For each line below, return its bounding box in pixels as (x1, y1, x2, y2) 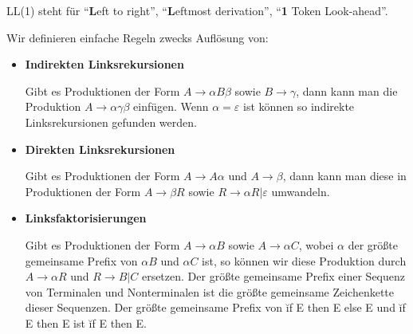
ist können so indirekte (243, 98, 355, 115)
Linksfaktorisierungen (25, 210, 147, 226)
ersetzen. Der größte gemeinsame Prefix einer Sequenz (141, 268, 406, 285)
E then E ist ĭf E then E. (25, 314, 147, 331)
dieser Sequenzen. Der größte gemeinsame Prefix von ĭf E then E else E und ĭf (25, 299, 406, 316)
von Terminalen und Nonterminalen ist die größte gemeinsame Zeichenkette (25, 283, 395, 300)
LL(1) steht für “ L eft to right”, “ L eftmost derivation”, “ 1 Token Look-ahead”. (6, 2, 388, 18)
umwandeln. (271, 183, 330, 199)
